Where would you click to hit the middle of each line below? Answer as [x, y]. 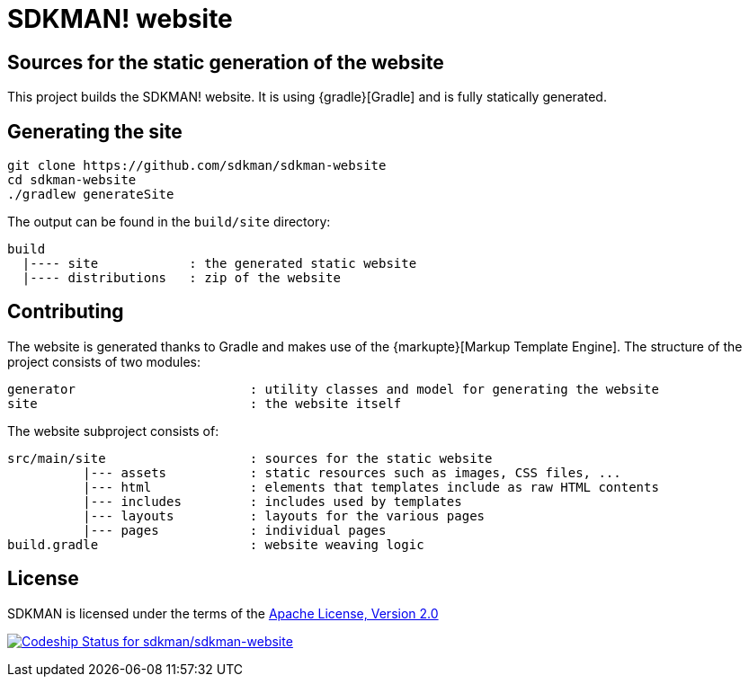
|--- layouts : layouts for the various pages [284, 515]
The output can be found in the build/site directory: [169, 222]
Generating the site [95, 131]
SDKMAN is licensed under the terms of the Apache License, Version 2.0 [223, 613]
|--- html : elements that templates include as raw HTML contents [371, 487]
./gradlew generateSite [91, 195]
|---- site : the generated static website [219, 264]
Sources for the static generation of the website [226, 62]
